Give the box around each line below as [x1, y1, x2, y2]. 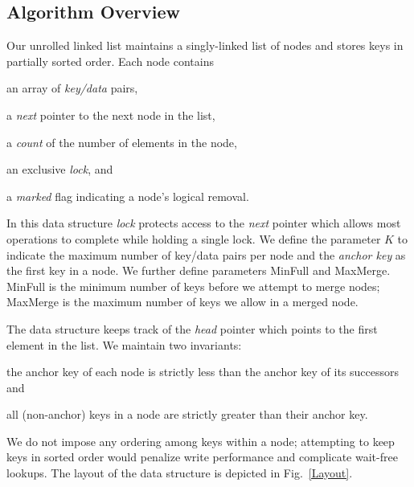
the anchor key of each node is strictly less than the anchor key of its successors [6, 363, 400, 380]
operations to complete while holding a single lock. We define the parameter [6, 230, 381, 247]
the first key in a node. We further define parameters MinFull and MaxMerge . [6, 262, 391, 279]
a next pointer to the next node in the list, [6, 106, 215, 123]
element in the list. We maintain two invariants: [6, 336, 242, 353]
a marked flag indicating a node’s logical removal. [6, 187, 249, 204]
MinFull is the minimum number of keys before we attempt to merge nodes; [6, 277, 380, 294]
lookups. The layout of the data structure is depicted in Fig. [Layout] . [6, 464, 353, 481]
